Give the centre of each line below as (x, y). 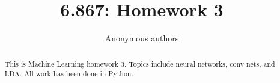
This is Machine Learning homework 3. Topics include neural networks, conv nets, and (140, 63)
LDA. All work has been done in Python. (69, 74)
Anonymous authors (142, 38)
